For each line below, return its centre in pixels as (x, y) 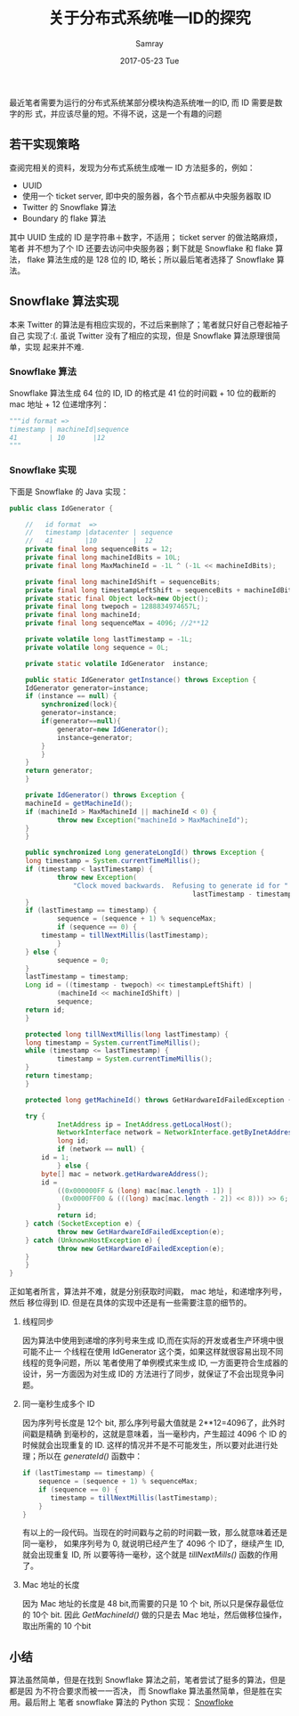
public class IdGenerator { (61, 508)
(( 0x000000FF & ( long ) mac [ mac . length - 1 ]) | (145, 1191)
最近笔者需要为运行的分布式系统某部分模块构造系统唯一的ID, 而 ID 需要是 (142, 102)
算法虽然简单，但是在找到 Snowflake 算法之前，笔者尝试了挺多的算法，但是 (148, 1680)
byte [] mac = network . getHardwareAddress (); (125, 1174)
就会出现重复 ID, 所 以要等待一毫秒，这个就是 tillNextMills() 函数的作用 (150, 1555)
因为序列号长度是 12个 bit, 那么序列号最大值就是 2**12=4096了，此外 (149, 1423)
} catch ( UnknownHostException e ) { (93, 1240)
